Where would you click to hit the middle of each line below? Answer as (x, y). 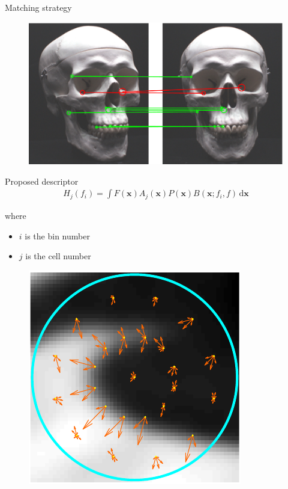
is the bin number (57, 235)
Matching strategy (38, 7)
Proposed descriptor (42, 181)
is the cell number (58, 256)
